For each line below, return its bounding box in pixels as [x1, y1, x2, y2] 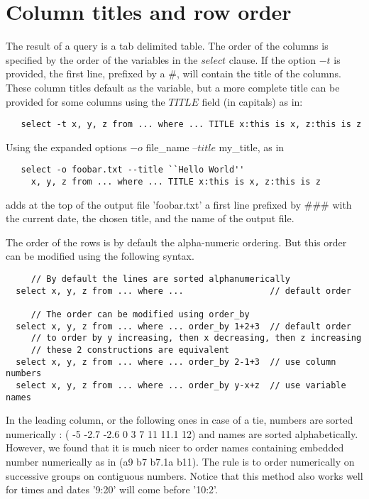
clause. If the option [228, 52, 316, 67]
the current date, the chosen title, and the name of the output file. [6, 211, 294, 226]
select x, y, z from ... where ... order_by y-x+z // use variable [16, 380, 346, 390]
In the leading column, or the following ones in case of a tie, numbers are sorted [6, 412, 353, 427]
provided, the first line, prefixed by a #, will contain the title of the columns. [6, 66, 341, 81]
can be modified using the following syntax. [6, 248, 194, 263]
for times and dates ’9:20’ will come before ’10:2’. [6, 482, 218, 497]
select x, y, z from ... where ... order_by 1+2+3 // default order [16, 321, 351, 331]
